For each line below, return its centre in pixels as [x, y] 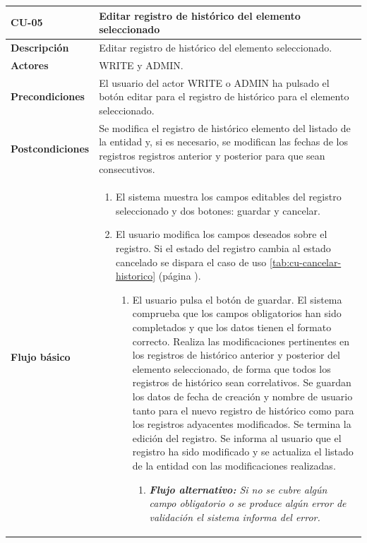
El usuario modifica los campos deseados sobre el [221, 234]
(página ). [180, 276]
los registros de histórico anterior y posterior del [236, 355]
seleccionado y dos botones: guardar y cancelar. [218, 210]
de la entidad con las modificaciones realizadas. [234, 465]
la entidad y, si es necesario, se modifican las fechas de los [223, 142]
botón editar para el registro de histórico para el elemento [224, 96]
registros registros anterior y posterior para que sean [212, 155]
